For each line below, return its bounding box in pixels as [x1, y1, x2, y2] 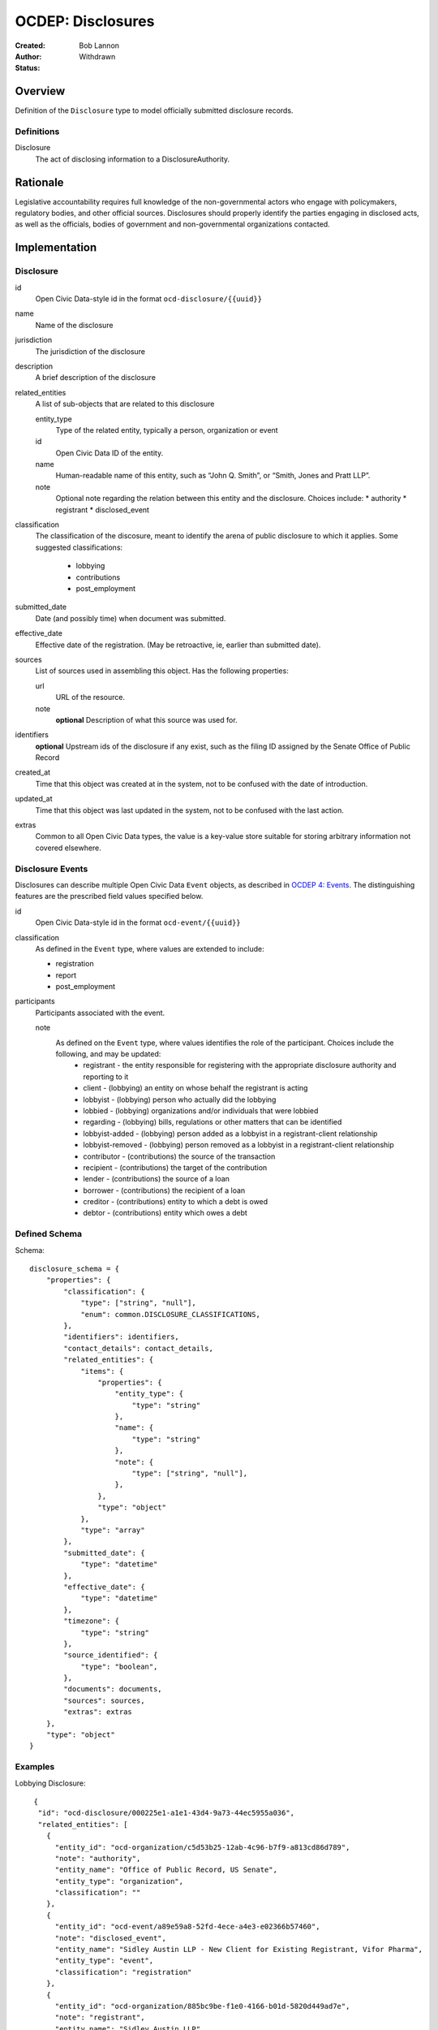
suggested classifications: [35, 542, 123, 552]
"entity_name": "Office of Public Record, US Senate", [54, 1865, 277, 1875]
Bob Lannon [79, 41, 120, 50]
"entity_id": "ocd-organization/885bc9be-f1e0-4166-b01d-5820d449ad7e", [54, 2002, 350, 2011]
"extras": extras [63, 1708, 133, 1717]
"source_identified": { [63, 1651, 158, 1660]
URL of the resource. [55, 693, 126, 702]
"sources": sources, [63, 1695, 145, 1705]
